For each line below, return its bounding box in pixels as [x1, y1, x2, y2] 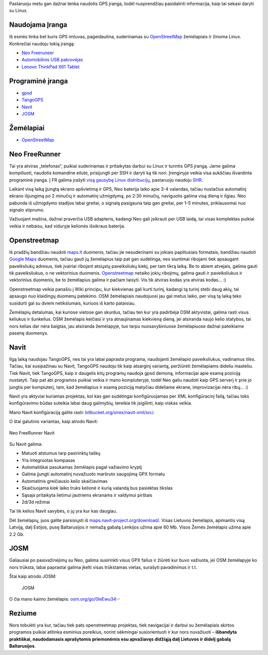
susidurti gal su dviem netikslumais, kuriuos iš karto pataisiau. [9, 300, 136, 306]
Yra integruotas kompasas [21, 457, 75, 463]
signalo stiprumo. [9, 207, 45, 213]
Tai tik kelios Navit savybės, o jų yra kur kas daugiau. [9, 508, 118, 514]
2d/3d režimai [21, 499, 50, 505]
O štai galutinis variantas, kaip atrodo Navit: [9, 419, 98, 425]
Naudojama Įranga [9, 20, 67, 29]
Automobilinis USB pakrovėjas [21, 57, 83, 63]
